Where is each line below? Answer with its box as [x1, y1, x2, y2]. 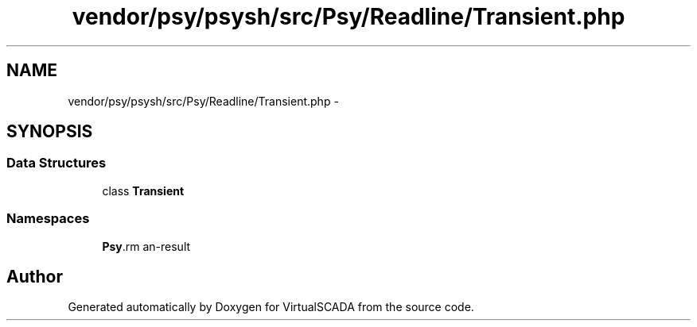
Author [6, 266, 63, 287]
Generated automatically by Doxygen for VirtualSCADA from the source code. [68, 300, 474, 314]
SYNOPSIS [6, 121, 93, 142]
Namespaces [6, 210, 90, 227]
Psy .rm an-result [102, 239, 191, 253]
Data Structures [6, 155, 107, 171]
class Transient [102, 183, 185, 198]
